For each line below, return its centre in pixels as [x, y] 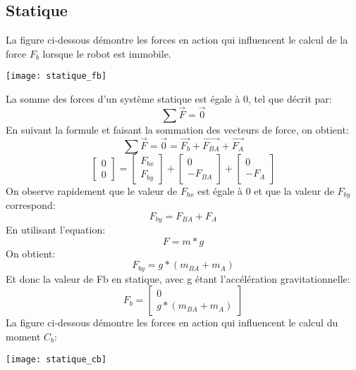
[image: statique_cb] [56, 359]
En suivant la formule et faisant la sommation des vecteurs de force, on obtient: [177, 129]
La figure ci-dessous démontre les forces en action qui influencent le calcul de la [177, 40]
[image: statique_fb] [56, 76]
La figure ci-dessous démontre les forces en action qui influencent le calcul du [172, 323]
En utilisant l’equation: [56, 230]
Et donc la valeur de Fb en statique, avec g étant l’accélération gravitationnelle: [178, 278]
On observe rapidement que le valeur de [92, 190]
